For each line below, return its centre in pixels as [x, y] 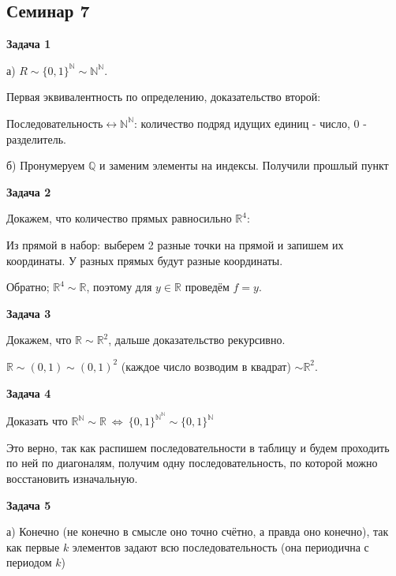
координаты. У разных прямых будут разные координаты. [145, 260]
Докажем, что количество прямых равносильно [119, 218]
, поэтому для [119, 287]
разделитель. [36, 138]
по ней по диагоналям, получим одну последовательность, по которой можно [192, 463]
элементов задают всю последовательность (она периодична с [220, 546]
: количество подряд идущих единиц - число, [242, 123]
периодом [29, 562]
